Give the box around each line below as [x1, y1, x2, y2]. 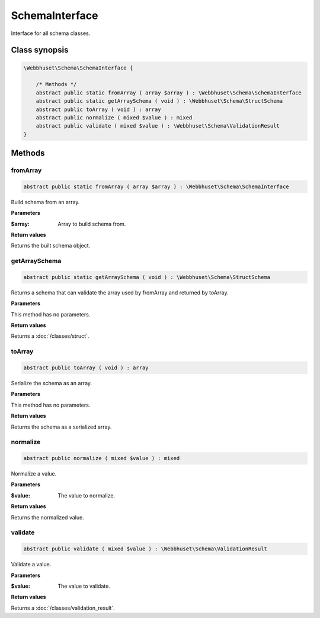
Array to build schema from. [57, 220, 126, 227]
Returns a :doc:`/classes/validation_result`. [11, 604, 115, 611]
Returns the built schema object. [11, 242, 91, 249]
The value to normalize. [57, 492, 116, 499]
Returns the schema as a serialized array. [11, 423, 112, 430]
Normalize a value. [11, 470, 57, 477]
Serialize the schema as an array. [11, 380, 92, 386]
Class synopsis [11, 45, 69, 55]
